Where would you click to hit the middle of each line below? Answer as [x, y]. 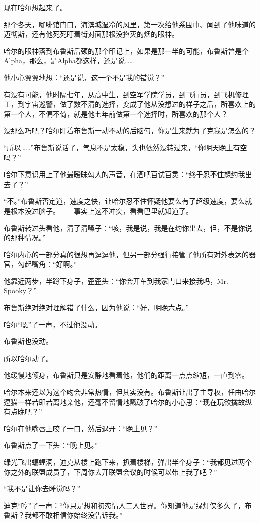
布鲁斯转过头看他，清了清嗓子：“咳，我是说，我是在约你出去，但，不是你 [125, 227]
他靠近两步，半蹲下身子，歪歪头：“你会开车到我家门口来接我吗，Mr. [116, 281]
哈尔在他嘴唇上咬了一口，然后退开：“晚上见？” [81, 428]
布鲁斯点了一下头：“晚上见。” [51, 445]
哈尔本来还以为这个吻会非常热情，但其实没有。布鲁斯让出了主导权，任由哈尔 [130, 392]
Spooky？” [20, 291]
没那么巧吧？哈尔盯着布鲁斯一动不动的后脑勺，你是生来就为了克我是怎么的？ [130, 131]
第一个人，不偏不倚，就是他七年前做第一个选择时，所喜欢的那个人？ [116, 114]
